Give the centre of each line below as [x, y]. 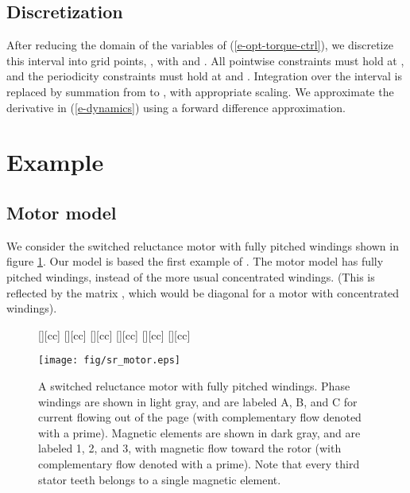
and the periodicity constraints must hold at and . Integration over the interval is [204, 76]
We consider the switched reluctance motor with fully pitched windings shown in [203, 245]
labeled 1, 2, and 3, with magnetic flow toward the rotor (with [190, 448]
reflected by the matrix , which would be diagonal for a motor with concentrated [203, 292]
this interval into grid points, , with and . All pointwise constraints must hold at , [205, 60]
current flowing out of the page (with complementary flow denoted [200, 417]
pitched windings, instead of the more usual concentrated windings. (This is [191, 276]
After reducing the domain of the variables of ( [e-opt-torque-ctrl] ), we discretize [200, 45]
